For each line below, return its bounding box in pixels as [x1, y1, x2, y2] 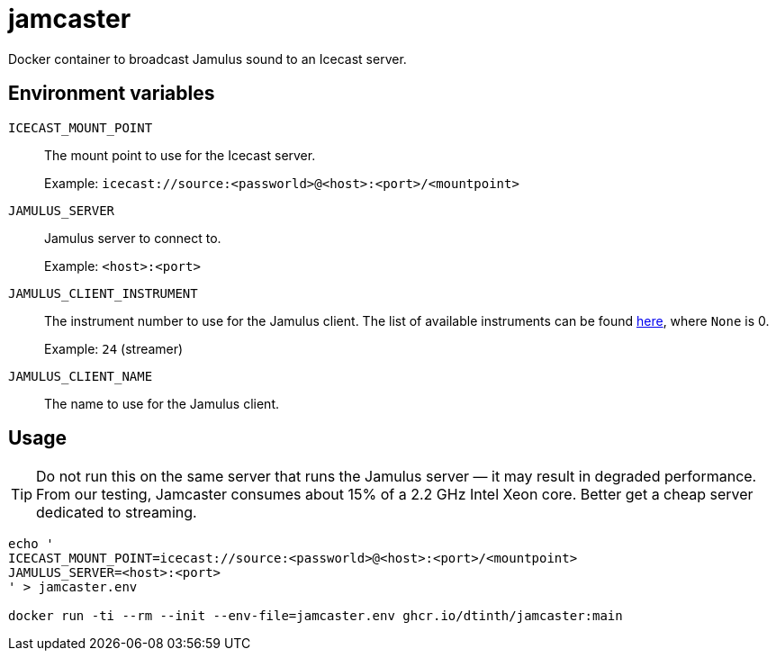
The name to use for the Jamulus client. [44, 395, 280, 411]
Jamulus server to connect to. [44, 230, 221, 246]
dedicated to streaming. [36, 503, 197, 522]
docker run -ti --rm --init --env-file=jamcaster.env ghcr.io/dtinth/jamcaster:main [8, 608, 623, 624]
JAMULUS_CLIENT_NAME [8, 368, 153, 383]
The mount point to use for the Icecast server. [44, 147, 316, 163]
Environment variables [8, 82, 215, 105]
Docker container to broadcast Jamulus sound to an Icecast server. [8, 50, 407, 67]
